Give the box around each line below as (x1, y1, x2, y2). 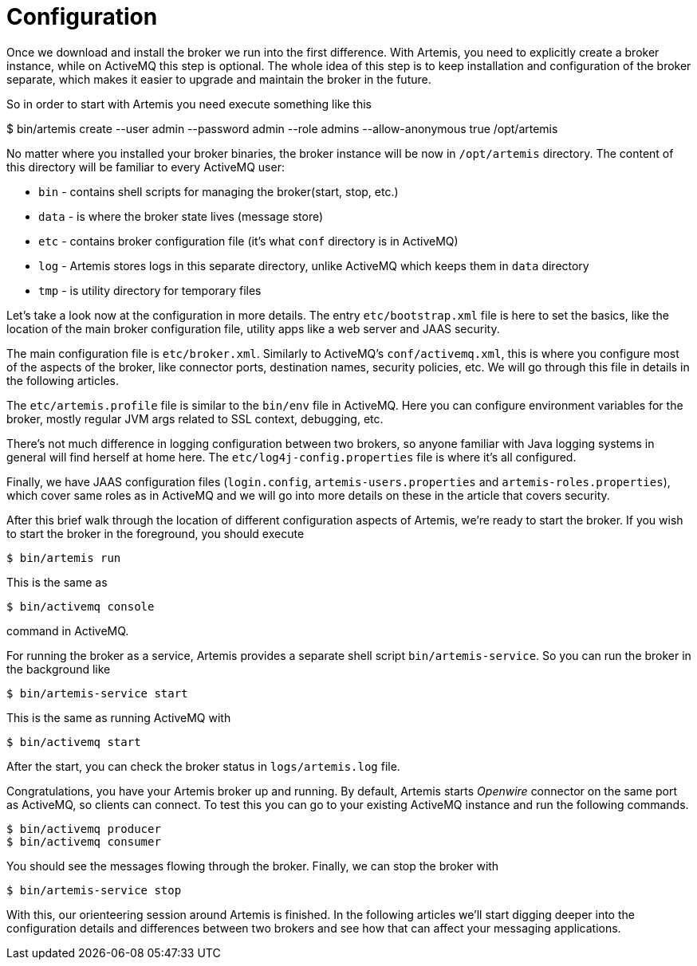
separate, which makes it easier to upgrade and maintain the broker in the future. (6, 72, 431, 86)
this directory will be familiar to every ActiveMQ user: (6, 159, 285, 174)
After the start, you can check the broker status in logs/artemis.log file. (6, 759, 400, 773)
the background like (6, 662, 111, 676)
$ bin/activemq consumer (6, 834, 161, 848)
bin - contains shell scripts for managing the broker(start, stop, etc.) (38, 184, 399, 198)
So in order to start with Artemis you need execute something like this (6, 96, 372, 111)
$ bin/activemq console (6, 599, 155, 613)
